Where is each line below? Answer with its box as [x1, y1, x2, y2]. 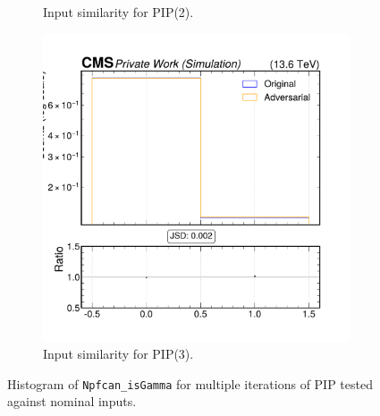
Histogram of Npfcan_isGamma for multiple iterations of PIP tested [7, 374, 373, 393]
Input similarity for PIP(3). [43, 344, 194, 363]
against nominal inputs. [7, 392, 137, 411]
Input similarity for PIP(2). [43, 3, 194, 21]
